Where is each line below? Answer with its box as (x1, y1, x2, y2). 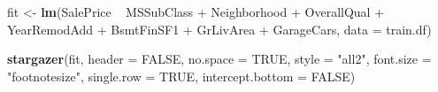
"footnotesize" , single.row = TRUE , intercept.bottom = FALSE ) (7, 66, 356, 85)
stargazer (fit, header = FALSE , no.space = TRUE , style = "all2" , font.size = (7, 50, 432, 68)
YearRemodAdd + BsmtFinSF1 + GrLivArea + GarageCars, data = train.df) (7, 19, 432, 38)
